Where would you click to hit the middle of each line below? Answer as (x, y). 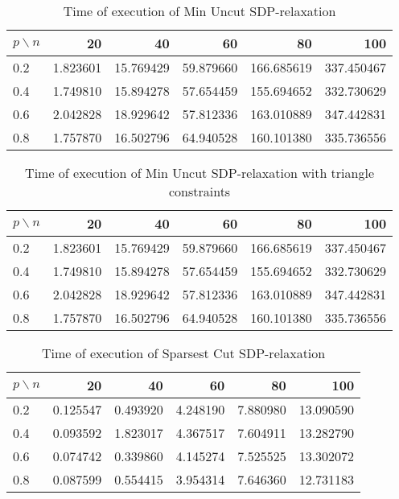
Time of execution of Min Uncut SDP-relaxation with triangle (200, 173)
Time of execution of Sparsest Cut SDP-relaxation (183, 353)
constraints (199, 191)
